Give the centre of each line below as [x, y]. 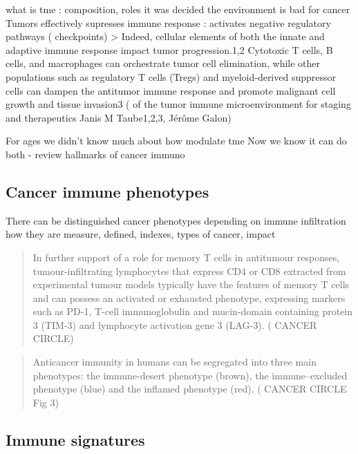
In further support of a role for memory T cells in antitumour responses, [186, 257]
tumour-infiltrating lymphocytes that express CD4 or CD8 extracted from [189, 271]
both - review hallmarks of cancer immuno [95, 154]
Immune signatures [75, 439]
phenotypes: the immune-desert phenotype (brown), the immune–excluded [190, 375]
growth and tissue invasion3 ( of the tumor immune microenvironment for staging [178, 104]
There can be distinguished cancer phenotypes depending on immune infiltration [176, 220]
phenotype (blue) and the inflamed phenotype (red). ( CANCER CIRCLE [190, 389]
